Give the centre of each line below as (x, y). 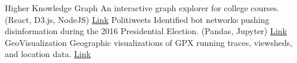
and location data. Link (48, 54)
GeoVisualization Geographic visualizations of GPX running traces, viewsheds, (149, 42)
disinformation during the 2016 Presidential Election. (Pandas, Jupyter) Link (146, 31)
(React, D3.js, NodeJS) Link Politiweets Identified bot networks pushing (137, 19)
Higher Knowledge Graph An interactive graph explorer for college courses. (142, 8)
